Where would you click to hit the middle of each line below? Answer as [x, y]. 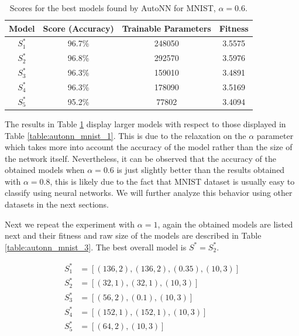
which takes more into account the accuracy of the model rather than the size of [149, 147]
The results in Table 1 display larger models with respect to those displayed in [145, 123]
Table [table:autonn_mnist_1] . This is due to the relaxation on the [126, 135]
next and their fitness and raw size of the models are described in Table [133, 235]
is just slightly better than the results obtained [201, 170]
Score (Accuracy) [78, 28]
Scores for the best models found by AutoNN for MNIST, [113, 8]
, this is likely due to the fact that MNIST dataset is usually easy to [172, 181]
